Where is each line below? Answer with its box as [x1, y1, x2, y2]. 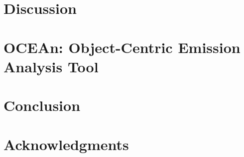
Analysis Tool [3, 56, 99, 76]
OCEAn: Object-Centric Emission [3, 37, 241, 57]
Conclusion [3, 95, 81, 115]
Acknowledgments [3, 134, 129, 154]
